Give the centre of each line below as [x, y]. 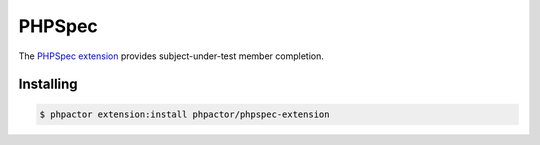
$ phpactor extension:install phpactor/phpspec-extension [184, 114]
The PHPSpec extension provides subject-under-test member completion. [171, 56]
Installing [48, 84]
